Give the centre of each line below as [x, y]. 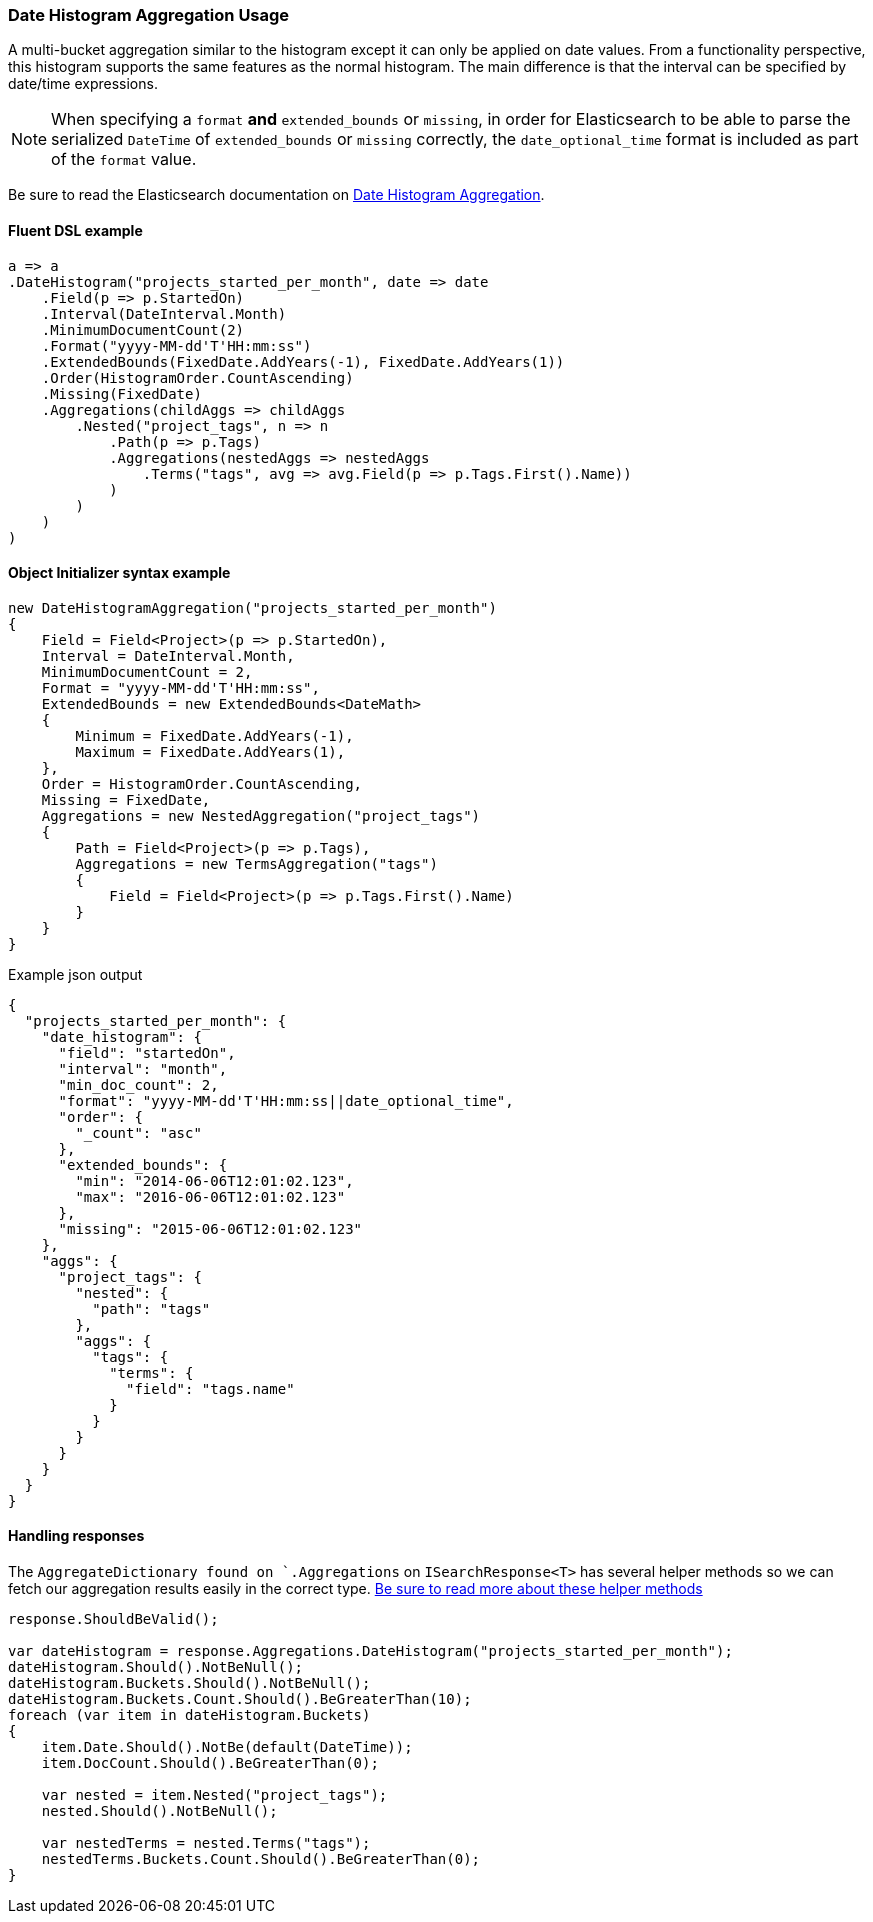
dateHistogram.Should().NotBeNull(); [156, 1667]
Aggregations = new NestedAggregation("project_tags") [261, 815]
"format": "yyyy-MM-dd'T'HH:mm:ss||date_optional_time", [286, 1100]
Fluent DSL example [75, 230]
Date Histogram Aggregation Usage [149, 15]
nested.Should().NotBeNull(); [159, 1811]
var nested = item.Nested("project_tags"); [214, 1795]
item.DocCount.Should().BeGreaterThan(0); [210, 1763]
